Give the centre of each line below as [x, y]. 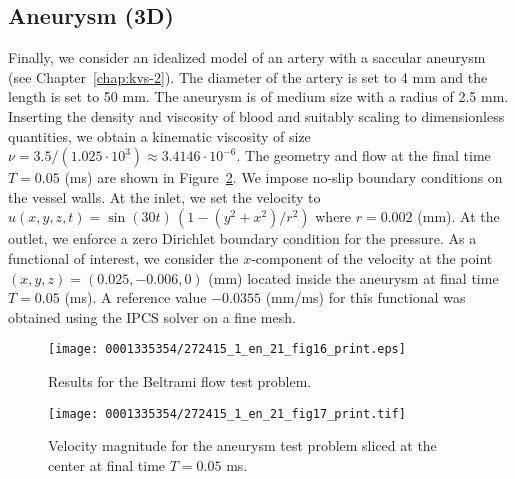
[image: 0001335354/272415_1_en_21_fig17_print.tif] [227, 413]
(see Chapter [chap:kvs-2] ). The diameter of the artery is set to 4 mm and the [248, 76]
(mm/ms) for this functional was [365, 297]
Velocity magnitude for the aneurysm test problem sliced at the [242, 445]
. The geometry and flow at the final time [363, 155]
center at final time [107, 464]
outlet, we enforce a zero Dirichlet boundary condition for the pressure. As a [242, 238]
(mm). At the [458, 216]
